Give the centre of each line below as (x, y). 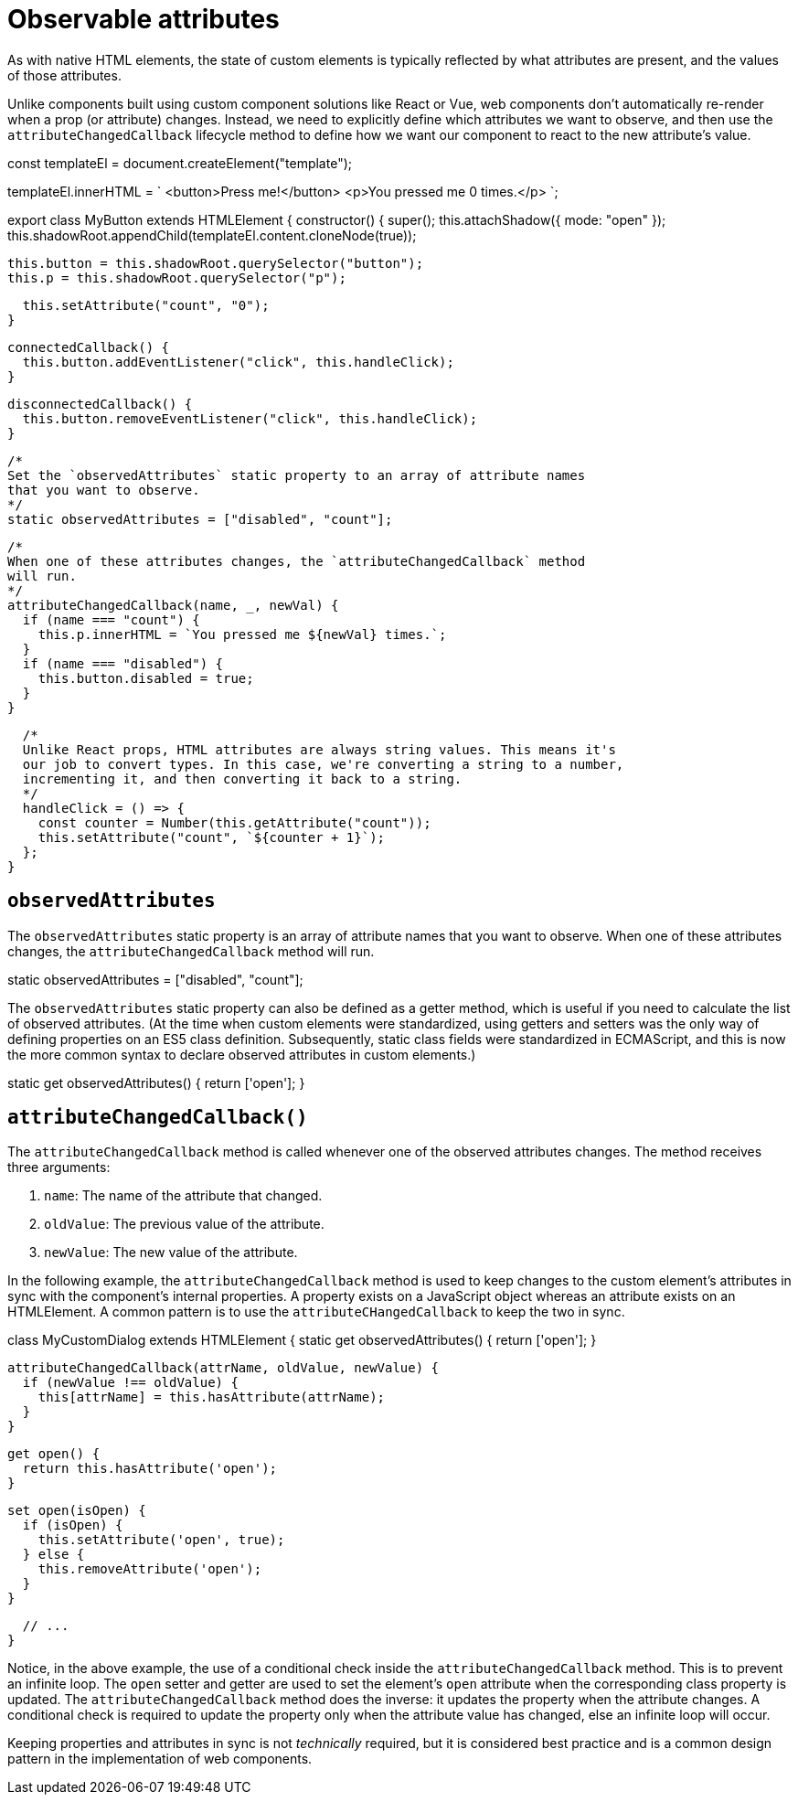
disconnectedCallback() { (100, 404)
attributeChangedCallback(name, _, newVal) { (173, 605)
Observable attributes (144, 19)
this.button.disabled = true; (146, 678)
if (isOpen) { (73, 1525)
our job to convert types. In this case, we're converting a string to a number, (323, 764)
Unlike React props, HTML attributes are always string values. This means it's (319, 749)
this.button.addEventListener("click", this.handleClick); (238, 362)
